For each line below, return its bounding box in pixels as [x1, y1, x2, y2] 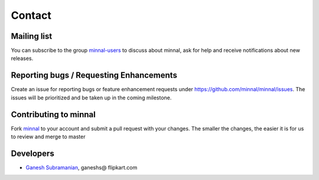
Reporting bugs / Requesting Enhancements [11, 71, 177, 81]
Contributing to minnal [11, 109, 96, 119]
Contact [11, 9, 51, 22]
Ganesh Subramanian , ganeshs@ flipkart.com [25, 164, 138, 171]
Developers [11, 148, 54, 158]
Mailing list [11, 31, 53, 41]
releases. [11, 55, 34, 62]
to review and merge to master [11, 133, 86, 141]
